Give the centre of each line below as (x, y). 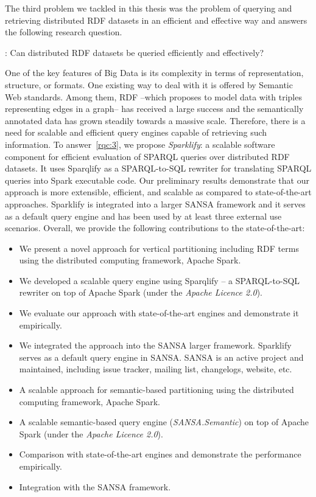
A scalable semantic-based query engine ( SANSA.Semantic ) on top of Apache (164, 422)
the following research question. (64, 32)
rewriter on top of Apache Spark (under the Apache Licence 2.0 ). (141, 292)
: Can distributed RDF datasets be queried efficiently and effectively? (135, 52)
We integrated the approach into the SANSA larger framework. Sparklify (155, 345)
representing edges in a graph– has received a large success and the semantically (154, 109)
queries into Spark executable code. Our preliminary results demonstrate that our (157, 180)
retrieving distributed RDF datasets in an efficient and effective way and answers (156, 20)
